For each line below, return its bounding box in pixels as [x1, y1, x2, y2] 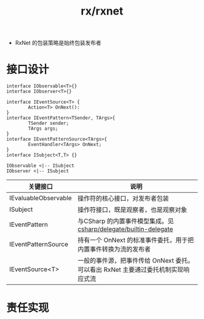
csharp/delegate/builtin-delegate [78, 225, 173, 233]
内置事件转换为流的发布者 [78, 245, 151, 254]
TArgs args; [28, 126, 59, 132]
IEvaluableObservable [9, 194, 72, 203]
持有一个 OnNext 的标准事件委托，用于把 [78, 236, 194, 244]
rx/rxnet [81, 4, 123, 18]
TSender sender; [28, 120, 69, 127]
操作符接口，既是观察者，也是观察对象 [78, 206, 188, 214]
